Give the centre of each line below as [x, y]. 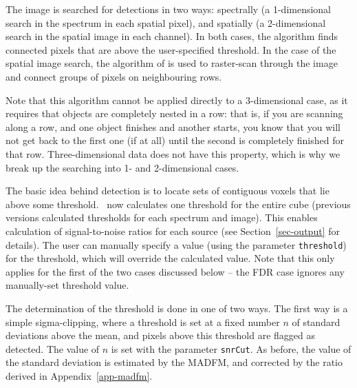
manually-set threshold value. [67, 285]
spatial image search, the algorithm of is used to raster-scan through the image [172, 63]
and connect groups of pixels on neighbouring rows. [114, 76]
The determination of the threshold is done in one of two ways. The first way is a [177, 308]
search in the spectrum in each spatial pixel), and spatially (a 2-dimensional [166, 22]
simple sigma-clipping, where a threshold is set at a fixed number [143, 321]
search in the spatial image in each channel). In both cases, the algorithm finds [172, 36]
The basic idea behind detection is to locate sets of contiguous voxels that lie [167, 191]
